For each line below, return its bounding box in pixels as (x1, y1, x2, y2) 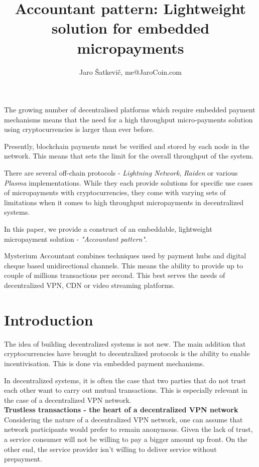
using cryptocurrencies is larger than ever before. (4, 124, 155, 134)
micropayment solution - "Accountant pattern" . (4, 233, 147, 244)
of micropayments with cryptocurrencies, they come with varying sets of (4, 187, 226, 198)
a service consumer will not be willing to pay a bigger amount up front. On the (4, 434, 247, 444)
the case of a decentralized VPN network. (4, 394, 132, 405)
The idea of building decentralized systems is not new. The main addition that (4, 338, 246, 349)
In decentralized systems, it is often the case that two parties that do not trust (4, 375, 246, 385)
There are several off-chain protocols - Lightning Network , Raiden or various (4, 168, 238, 178)
